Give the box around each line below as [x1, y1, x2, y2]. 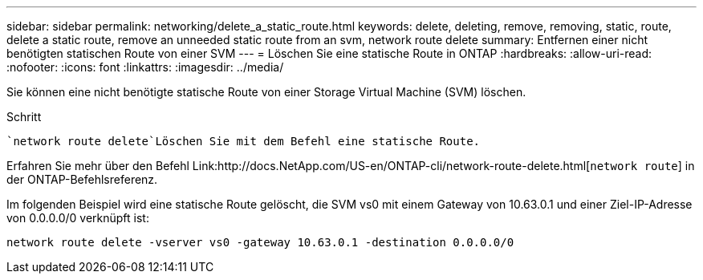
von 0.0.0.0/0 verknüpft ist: [6, 211, 149, 225]
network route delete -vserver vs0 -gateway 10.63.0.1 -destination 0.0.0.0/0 [6, 236, 514, 249]
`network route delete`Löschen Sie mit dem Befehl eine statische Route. [6, 135, 481, 148]
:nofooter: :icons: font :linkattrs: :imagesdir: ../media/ [6, 60, 284, 74]
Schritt [6, 110, 42, 124]
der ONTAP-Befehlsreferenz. [6, 172, 158, 186]
